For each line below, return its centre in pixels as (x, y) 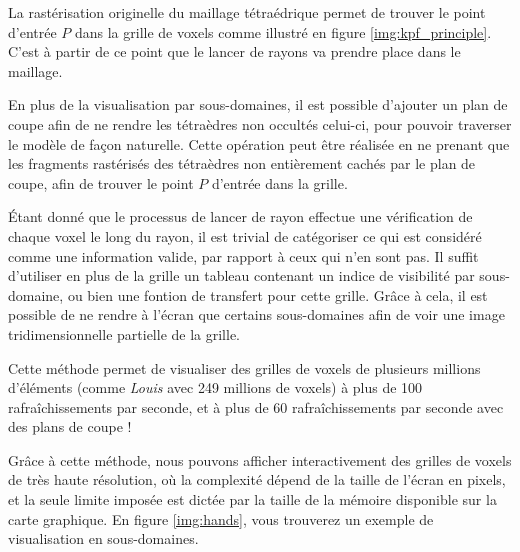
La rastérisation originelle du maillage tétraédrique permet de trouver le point (247, 12)
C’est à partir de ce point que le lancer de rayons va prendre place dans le (234, 51)
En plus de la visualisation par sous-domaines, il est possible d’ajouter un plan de (258, 104)
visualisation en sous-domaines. (103, 538)
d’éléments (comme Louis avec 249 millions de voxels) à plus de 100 (215, 387)
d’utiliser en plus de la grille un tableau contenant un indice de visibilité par (241, 275)
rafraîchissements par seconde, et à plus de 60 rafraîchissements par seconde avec (256, 406)
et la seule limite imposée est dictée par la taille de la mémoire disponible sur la (252, 499)
